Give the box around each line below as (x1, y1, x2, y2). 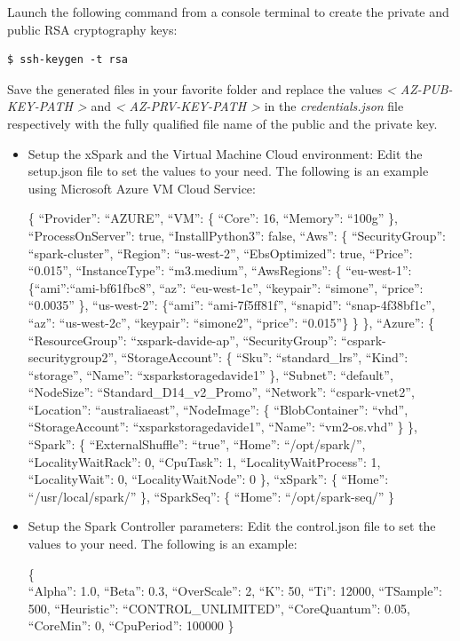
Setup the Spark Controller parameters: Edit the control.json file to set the (28, 517, 436, 535)
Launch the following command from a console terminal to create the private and (7, 3, 449, 20)
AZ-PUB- (400, 79, 453, 98)
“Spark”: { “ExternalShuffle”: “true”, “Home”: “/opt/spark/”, (28, 435, 366, 454)
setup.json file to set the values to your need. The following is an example (28, 162, 429, 180)
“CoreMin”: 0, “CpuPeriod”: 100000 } (28, 616, 234, 635)
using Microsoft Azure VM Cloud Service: (28, 178, 256, 197)
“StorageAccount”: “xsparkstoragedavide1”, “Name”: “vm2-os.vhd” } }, (28, 417, 418, 436)
